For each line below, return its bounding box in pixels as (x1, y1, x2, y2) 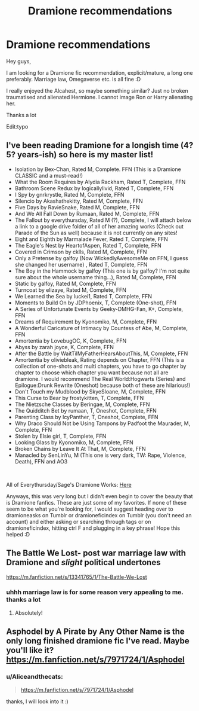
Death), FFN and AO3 (14, 457, 68, 465)
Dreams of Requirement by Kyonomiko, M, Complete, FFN (14, 318, 157, 325)
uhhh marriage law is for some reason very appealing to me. (6, 588, 184, 596)
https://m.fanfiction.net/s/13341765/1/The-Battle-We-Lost (6, 573, 147, 581)
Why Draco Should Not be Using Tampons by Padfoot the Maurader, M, (14, 420, 191, 427)
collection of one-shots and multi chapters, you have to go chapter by (14, 362, 186, 370)
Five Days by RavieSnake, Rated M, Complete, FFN (14, 203, 140, 210)
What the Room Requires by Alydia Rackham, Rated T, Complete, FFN (14, 178, 186, 185)
